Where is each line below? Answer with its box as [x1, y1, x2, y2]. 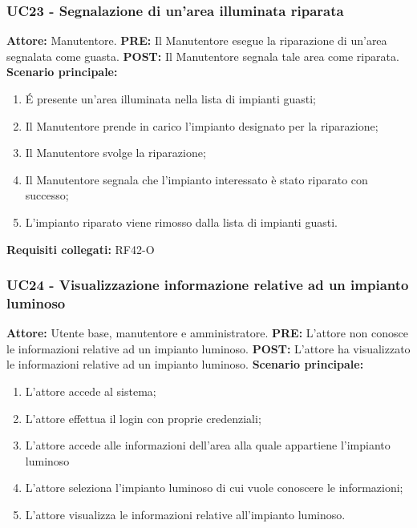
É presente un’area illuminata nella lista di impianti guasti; [25, 91, 317, 107]
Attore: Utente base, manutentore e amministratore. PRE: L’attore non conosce [6, 324, 408, 341]
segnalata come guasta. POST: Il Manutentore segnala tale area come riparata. [6, 47, 399, 64]
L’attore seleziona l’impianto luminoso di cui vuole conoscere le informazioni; [25, 479, 403, 496]
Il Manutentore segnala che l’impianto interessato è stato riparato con [25, 171, 368, 187]
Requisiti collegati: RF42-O [6, 240, 155, 257]
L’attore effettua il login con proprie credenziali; [25, 409, 261, 426]
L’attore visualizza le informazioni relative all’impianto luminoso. [25, 506, 346, 523]
